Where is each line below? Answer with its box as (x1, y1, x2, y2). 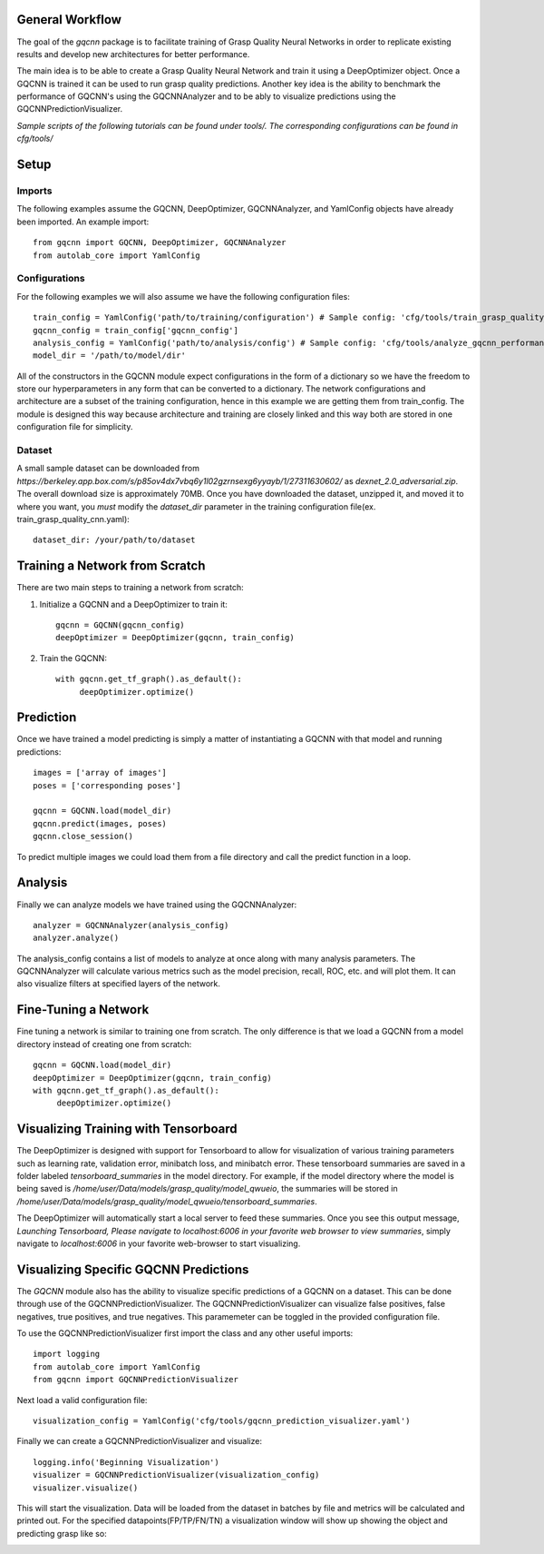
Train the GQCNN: (39, 652, 108, 663)
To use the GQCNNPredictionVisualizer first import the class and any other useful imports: (16, 1328, 354, 1339)
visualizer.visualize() (33, 1482, 139, 1493)
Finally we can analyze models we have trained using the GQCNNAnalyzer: (16, 899, 297, 910)
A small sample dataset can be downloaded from (16, 463, 199, 474)
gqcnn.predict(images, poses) (33, 818, 168, 828)
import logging (33, 1349, 101, 1360)
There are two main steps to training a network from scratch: (16, 582, 244, 593)
